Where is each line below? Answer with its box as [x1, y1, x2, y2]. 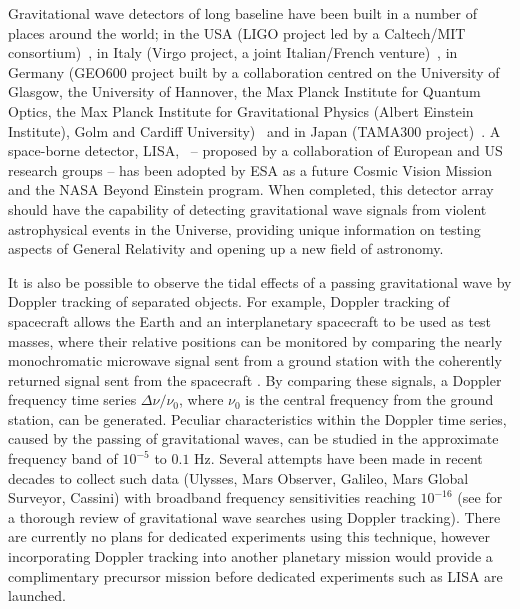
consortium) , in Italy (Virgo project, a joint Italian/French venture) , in [8, 42, 458, 63]
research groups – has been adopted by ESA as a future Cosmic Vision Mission [8, 159, 492, 180]
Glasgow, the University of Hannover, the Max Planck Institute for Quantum [8, 81, 481, 102]
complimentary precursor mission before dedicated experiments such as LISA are [8, 565, 503, 586]
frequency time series [8, 389, 137, 410]
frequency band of [8, 448, 118, 469]
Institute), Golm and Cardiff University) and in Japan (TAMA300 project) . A [8, 120, 501, 141]
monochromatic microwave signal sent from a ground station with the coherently [8, 350, 502, 371]
